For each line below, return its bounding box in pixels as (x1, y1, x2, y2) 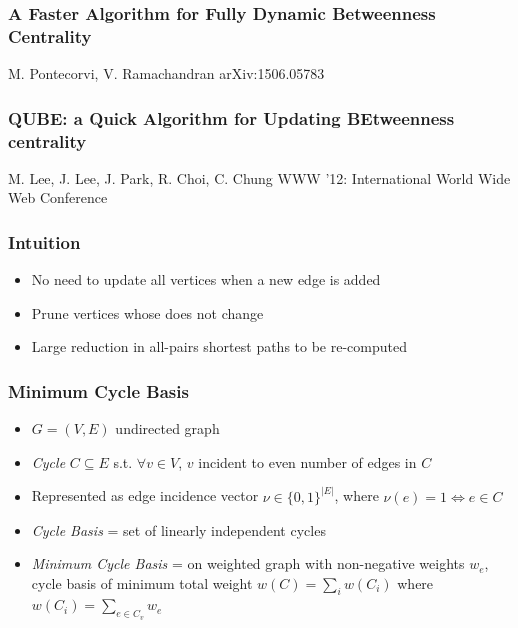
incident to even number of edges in (198, 451, 417, 472)
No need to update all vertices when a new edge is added (31, 269, 381, 290)
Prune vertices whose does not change (31, 302, 264, 323)
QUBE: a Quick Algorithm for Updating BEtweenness (8, 105, 455, 130)
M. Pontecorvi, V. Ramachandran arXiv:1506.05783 (8, 63, 325, 84)
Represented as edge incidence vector (31, 485, 259, 506)
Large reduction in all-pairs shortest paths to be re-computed (31, 336, 407, 357)
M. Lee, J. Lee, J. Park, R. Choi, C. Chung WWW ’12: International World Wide (8, 167, 511, 188)
